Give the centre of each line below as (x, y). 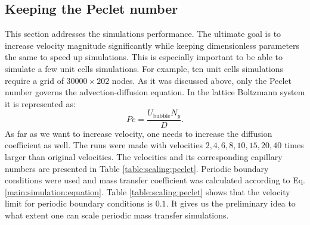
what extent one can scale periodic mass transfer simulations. (117, 215)
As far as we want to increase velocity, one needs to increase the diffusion (139, 133)
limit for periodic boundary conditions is (79, 203)
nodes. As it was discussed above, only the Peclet (202, 80)
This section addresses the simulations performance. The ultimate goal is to (143, 34)
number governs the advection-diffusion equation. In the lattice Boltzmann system (155, 92)
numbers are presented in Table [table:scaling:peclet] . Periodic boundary (137, 168)
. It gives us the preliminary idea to (231, 203)
